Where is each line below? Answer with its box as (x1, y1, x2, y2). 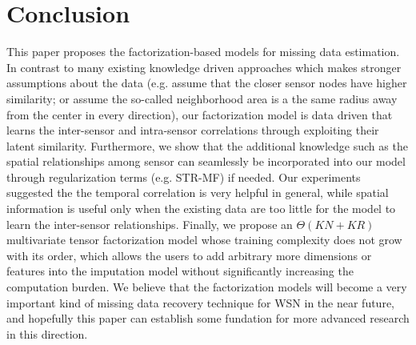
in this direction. (6, 325, 88, 342)
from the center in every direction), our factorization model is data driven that (6, 106, 393, 122)
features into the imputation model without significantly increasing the (6, 263, 354, 279)
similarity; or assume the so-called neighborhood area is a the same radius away (6, 90, 398, 106)
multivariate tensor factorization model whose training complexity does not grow (6, 231, 402, 248)
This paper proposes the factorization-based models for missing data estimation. (6, 43, 400, 60)
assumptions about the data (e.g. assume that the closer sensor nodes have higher (6, 74, 407, 91)
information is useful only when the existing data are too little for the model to (6, 200, 396, 217)
